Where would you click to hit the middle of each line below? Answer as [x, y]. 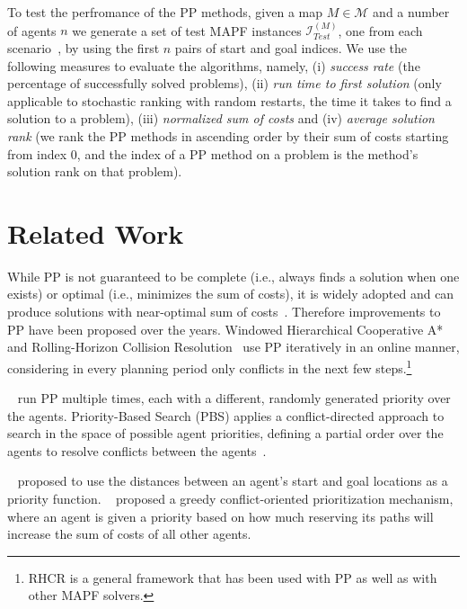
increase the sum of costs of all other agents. [129, 534]
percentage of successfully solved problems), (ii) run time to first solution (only [225, 83]
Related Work [96, 233]
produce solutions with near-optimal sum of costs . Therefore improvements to [224, 312]
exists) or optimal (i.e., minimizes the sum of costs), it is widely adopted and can [231, 294]
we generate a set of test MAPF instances [187, 30]
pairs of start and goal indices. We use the [291, 48]
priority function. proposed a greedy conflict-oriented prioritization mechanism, [230, 499]
